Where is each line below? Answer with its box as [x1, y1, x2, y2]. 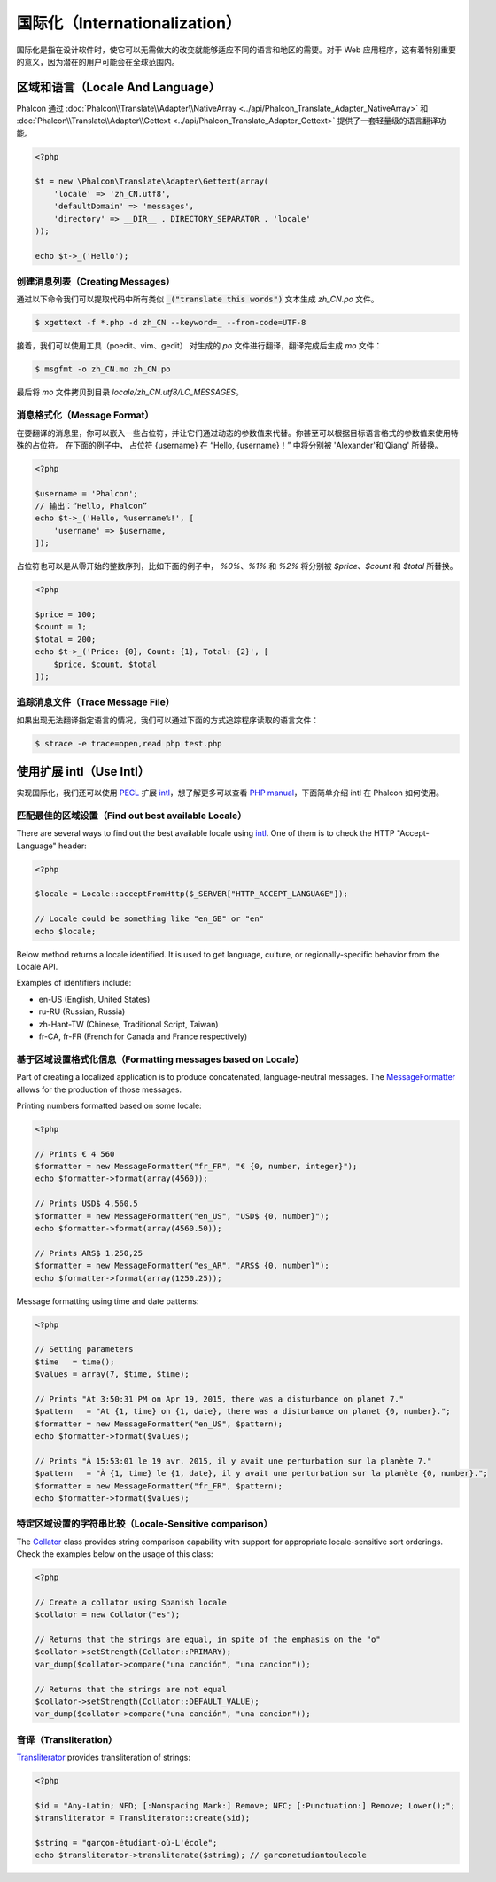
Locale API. [16, 962, 58, 972]
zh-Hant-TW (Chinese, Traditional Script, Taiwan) [38, 1019, 219, 1029]
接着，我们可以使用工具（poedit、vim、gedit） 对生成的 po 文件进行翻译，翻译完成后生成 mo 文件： [16, 340, 383, 351]
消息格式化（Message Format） [16, 409, 154, 421]
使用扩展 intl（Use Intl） [16, 764, 151, 779]
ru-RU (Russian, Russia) [38, 1006, 126, 1017]
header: [58, 840, 88, 851]
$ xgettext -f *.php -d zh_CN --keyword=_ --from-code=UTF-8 [35, 317, 306, 328]
